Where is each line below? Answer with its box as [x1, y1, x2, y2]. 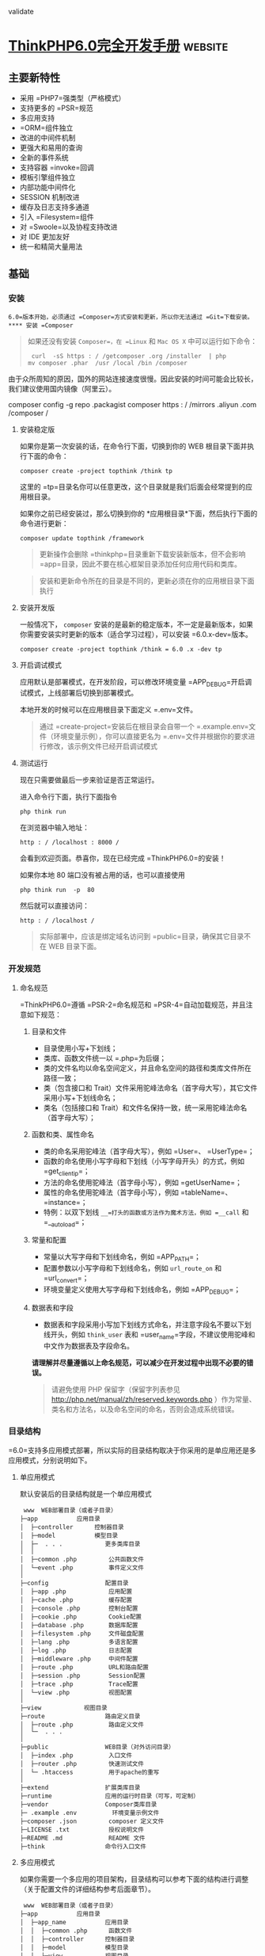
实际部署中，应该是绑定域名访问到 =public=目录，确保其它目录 [39, 932, 244, 941]
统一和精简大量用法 [19, 242, 83, 251]
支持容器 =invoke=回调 [19, 162, 95, 172]
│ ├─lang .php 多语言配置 [19, 1638, 138, 1646]
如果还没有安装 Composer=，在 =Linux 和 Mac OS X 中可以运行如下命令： [27, 336, 258, 345]
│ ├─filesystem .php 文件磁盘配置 [19, 1630, 145, 1638]
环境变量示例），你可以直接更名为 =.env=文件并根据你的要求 [53, 732, 248, 742]
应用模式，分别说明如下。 [8, 1455, 92, 1465]
